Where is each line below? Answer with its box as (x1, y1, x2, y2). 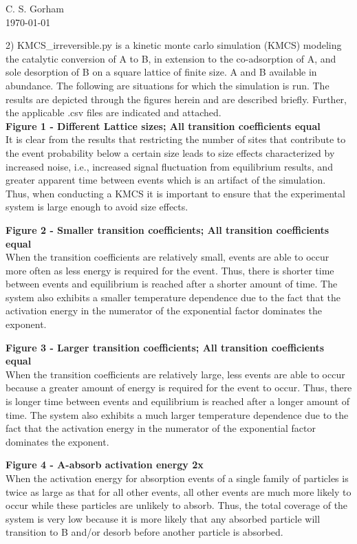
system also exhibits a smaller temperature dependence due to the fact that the (6, 290, 340, 304)
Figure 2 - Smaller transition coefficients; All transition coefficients (6, 222, 329, 237)
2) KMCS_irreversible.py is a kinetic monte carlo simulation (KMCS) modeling (6, 38, 342, 52)
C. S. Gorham (6, 1, 64, 15)
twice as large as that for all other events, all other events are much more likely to (6, 484, 351, 499)
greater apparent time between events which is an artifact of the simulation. (6, 173, 326, 187)
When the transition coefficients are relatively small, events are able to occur (6, 250, 329, 264)
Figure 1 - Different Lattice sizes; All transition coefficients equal (6, 118, 321, 133)
